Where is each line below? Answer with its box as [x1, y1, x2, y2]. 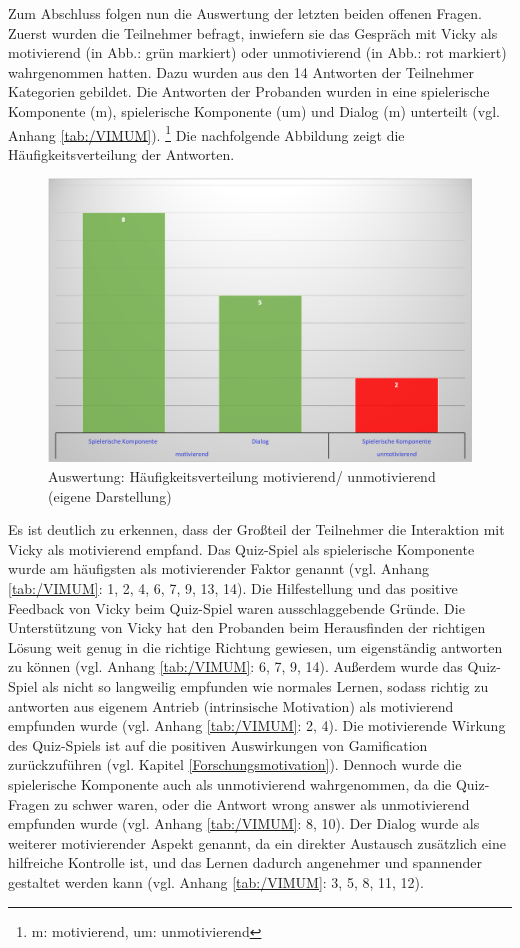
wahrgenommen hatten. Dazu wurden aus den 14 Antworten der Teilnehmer [8, 61, 474, 82]
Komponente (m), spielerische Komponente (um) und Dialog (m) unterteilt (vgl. [8, 100, 500, 121]
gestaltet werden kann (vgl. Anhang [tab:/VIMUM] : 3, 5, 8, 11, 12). [8, 871, 424, 892]
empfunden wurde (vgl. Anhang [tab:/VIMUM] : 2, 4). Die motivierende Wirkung [8, 715, 506, 736]
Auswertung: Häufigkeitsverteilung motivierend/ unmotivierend [48, 466, 436, 487]
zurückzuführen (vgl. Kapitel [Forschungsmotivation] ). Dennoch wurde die [8, 754, 462, 775]
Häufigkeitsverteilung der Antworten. [8, 143, 235, 164]
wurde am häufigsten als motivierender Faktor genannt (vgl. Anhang [8, 558, 429, 579]
